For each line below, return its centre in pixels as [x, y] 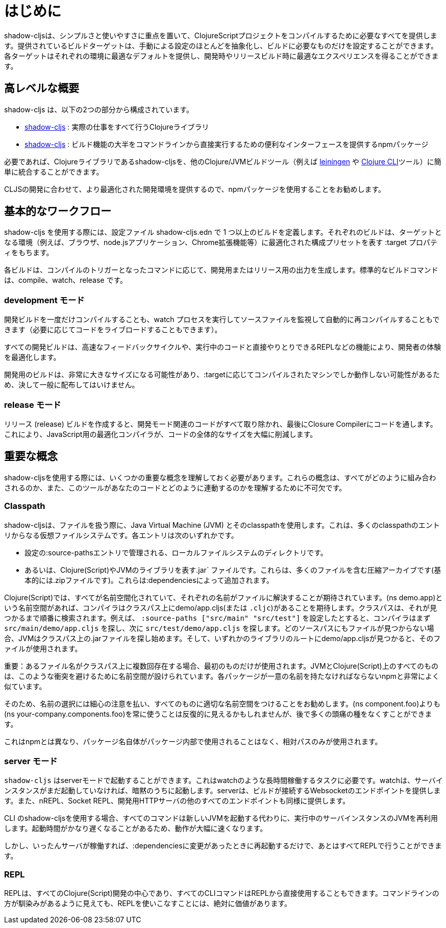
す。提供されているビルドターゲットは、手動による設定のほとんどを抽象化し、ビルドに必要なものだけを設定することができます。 [221, 45]
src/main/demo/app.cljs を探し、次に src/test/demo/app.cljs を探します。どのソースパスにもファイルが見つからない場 [219, 628]
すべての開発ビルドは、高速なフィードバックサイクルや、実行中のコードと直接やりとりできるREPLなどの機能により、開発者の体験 [223, 347]
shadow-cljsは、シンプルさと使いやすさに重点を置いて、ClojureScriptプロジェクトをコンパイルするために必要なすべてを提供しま [221, 35]
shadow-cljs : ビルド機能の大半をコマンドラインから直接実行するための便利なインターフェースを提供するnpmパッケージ [227, 144]
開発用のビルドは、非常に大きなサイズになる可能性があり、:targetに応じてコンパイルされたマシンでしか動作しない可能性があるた [222, 375]
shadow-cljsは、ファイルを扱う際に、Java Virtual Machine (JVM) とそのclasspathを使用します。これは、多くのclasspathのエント [222, 525]
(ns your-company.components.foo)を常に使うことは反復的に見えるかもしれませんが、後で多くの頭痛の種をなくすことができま [218, 714]
